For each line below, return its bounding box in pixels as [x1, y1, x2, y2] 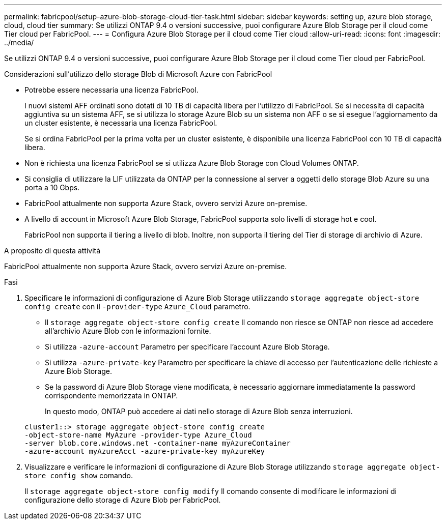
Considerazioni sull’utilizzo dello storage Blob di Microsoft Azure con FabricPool [4, 70, 272, 78]
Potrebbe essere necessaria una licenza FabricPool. [24, 85, 199, 94]
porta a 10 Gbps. [24, 183, 80, 192]
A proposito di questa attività [4, 246, 101, 255]
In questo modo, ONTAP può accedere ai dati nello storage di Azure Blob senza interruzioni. [45, 407, 353, 416]
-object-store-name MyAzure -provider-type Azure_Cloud [24, 431, 252, 439]
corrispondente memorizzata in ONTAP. [45, 391, 178, 400]
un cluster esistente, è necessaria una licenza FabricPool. [24, 119, 217, 127]
